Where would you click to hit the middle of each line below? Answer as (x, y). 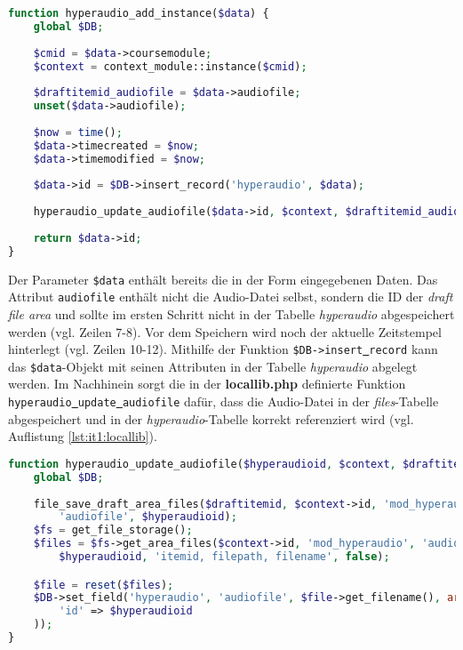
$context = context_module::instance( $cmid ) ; (170, 66)
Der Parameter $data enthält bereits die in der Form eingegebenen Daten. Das (223, 279)
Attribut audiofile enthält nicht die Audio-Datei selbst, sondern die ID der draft (231, 297)
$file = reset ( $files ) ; (104, 585)
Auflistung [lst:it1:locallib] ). (83, 436)
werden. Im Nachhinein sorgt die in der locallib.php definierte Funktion (207, 384)
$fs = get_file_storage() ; (113, 530)
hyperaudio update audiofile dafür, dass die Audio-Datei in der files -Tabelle (224, 401)
